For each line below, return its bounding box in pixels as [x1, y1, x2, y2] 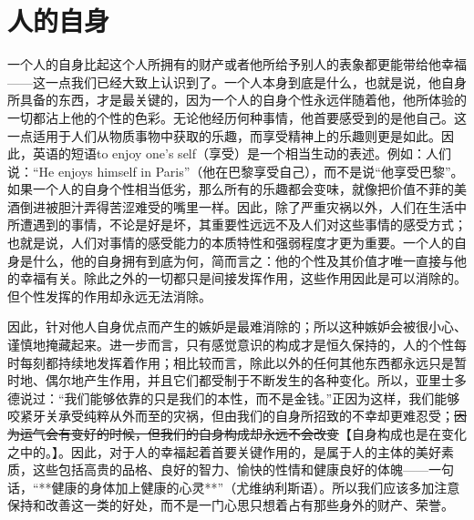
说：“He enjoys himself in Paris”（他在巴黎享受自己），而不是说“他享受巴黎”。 [7, 161, 464, 180]
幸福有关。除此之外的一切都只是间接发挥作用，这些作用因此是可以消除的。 [19, 269, 467, 288]
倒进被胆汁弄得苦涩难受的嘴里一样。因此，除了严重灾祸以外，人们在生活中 [19, 197, 467, 216]
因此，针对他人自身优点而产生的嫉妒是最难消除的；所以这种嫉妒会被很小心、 [7, 317, 467, 336]
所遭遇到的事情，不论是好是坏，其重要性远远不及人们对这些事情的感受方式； [7, 215, 467, 234]
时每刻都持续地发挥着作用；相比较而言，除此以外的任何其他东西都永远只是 [7, 352, 454, 372]
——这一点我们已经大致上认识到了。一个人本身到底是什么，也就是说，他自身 [7, 72, 467, 91]
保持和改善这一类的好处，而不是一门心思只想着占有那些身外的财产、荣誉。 [7, 495, 454, 515]
